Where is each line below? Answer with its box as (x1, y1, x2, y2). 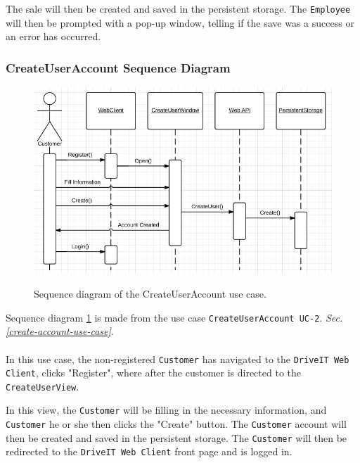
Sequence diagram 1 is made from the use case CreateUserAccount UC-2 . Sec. (6, 310, 343, 324)
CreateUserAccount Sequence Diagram (6, 58, 231, 76)
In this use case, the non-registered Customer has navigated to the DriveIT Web (6, 351, 349, 366)
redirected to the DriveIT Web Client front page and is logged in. (6, 444, 292, 459)
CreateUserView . (6, 379, 79, 393)
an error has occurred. (6, 29, 101, 44)
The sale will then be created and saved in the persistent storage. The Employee (6, 1, 351, 15)
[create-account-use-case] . (6, 324, 114, 338)
